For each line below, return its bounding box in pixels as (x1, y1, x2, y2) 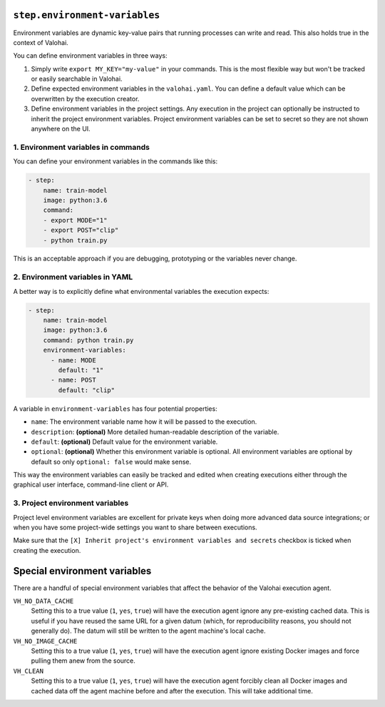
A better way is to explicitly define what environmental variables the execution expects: (13, 287, 269, 295)
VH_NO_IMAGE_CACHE (13, 637, 78, 645)
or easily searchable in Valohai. (31, 75, 123, 83)
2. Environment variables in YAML (13, 272, 133, 282)
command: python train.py (43, 336, 134, 344)
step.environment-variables (13, 9, 160, 21)
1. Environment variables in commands (13, 142, 150, 152)
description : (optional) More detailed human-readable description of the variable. (31, 427, 279, 436)
